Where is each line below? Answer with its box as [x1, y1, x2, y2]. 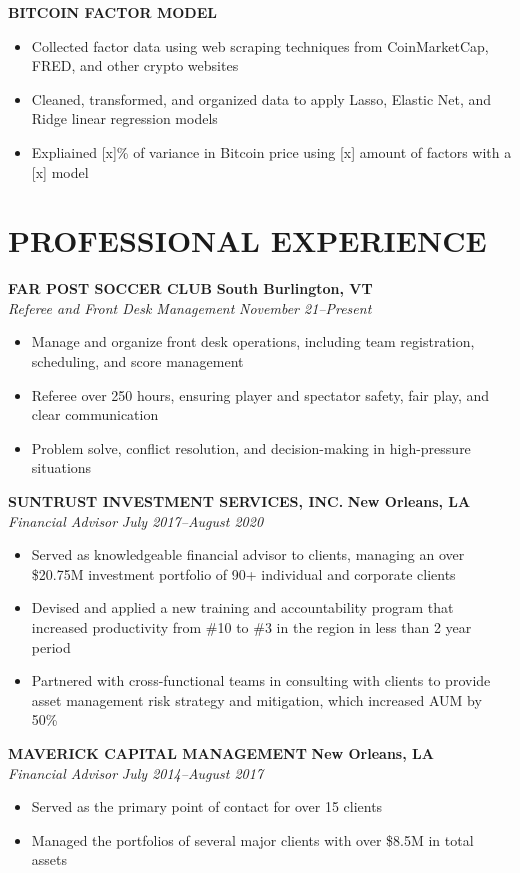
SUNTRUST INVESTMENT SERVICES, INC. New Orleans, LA [8, 491, 471, 512]
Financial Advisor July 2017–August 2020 [8, 510, 264, 531]
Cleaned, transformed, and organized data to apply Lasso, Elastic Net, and [31, 88, 492, 109]
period [31, 636, 71, 657]
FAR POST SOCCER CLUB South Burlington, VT [8, 278, 373, 299]
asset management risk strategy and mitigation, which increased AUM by [31, 689, 482, 710]
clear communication [31, 404, 159, 425]
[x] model [31, 161, 89, 182]
